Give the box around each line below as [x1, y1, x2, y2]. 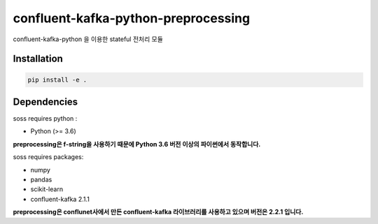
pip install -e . [27, 75, 87, 84]
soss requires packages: [13, 153, 84, 161]
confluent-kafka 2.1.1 [30, 195, 90, 203]
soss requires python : [13, 114, 78, 123]
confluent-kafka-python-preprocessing [13, 10, 251, 26]
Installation [13, 53, 63, 65]
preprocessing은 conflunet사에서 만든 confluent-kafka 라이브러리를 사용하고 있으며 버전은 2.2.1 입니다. [13, 208, 304, 216]
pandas [30, 175, 52, 184]
